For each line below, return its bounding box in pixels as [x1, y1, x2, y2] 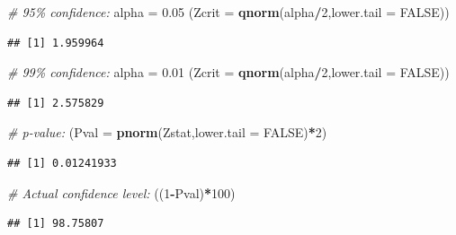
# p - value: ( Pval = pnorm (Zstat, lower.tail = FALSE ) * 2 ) [7, 123, 327, 142]
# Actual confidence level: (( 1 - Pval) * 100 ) [7, 183, 236, 202]
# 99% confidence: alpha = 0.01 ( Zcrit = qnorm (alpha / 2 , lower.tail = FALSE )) [7, 63, 450, 82]
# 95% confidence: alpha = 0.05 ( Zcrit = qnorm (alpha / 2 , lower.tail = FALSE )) [7, 3, 450, 21]
